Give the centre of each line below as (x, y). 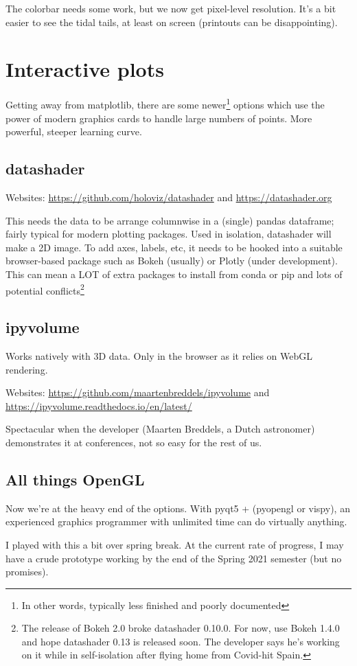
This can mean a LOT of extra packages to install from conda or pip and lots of (174, 274)
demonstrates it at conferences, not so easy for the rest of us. (134, 442)
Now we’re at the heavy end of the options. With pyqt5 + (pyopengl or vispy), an (178, 508)
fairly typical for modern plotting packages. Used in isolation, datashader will (169, 234)
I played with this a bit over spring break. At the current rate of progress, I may (175, 544)
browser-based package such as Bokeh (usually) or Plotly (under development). (172, 261)
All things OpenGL (75, 479)
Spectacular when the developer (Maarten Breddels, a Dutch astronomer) (160, 429)
